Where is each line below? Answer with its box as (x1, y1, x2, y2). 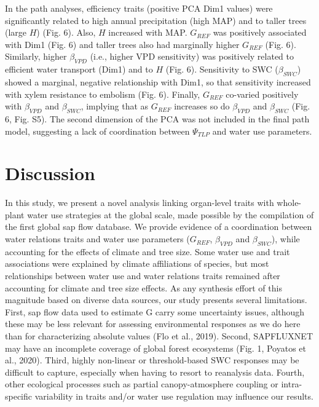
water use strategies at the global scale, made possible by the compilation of (27, 208, 314, 221)
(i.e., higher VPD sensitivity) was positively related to (90, 50, 294, 63)
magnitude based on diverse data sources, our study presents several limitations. (5, 293, 307, 306)
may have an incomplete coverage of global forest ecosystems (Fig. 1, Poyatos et (5, 341, 306, 354)
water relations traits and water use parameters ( (5, 232, 190, 245)
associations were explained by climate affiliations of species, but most (5, 257, 269, 270)
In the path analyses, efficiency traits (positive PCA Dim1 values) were (5, 2, 273, 14)
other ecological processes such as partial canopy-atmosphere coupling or (5, 377, 278, 390)
